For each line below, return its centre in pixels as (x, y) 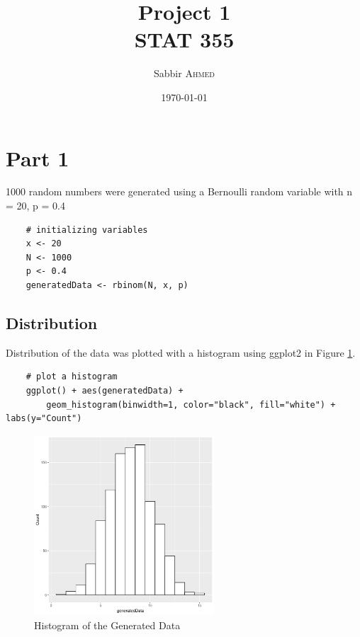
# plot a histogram (72, 377)
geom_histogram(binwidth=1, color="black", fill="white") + (191, 404)
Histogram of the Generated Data (107, 625)
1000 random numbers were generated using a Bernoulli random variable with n (179, 191)
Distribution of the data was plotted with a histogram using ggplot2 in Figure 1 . (181, 352)
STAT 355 (184, 39)
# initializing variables (87, 230)
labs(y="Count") (44, 419)
